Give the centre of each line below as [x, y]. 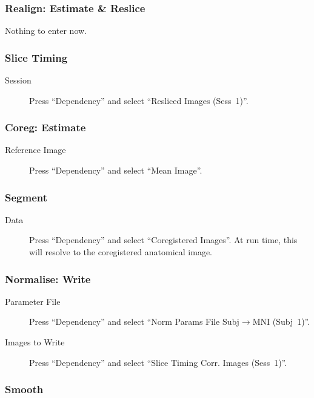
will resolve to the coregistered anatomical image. [121, 252]
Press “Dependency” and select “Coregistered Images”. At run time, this [163, 240]
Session [18, 80]
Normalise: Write [48, 279]
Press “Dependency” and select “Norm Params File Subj [134, 321]
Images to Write [35, 342]
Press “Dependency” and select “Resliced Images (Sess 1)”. [139, 100]
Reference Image [35, 150]
